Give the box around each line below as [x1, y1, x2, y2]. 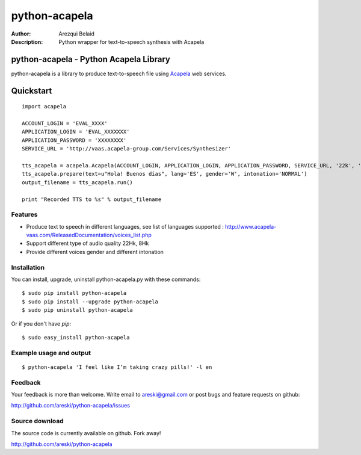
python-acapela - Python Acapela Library [11, 54, 171, 64]
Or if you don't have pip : [11, 320, 72, 327]
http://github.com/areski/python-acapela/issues [11, 402, 131, 409]
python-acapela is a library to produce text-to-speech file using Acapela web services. [11, 70, 227, 77]
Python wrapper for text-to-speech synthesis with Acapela [58, 38, 205, 45]
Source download [11, 417, 64, 426]
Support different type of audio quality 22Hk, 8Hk [26, 240, 149, 247]
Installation [11, 263, 45, 271]
